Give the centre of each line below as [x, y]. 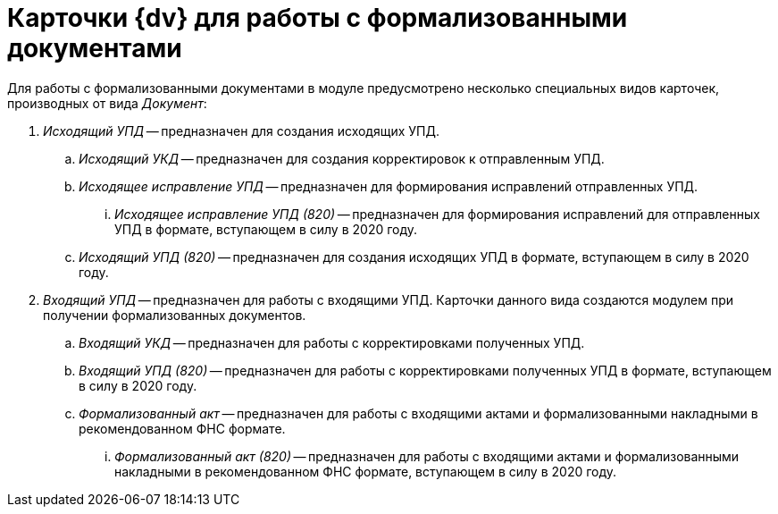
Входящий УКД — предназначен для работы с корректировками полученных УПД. [332, 342]
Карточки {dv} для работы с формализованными [318, 18]
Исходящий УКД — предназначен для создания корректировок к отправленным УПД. [342, 158]
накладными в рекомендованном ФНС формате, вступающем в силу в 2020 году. [366, 471]
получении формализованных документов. [175, 315]
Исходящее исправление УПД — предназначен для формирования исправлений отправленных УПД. [389, 186]
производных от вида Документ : [107, 103]
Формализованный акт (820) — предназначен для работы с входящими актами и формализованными [427, 456]
